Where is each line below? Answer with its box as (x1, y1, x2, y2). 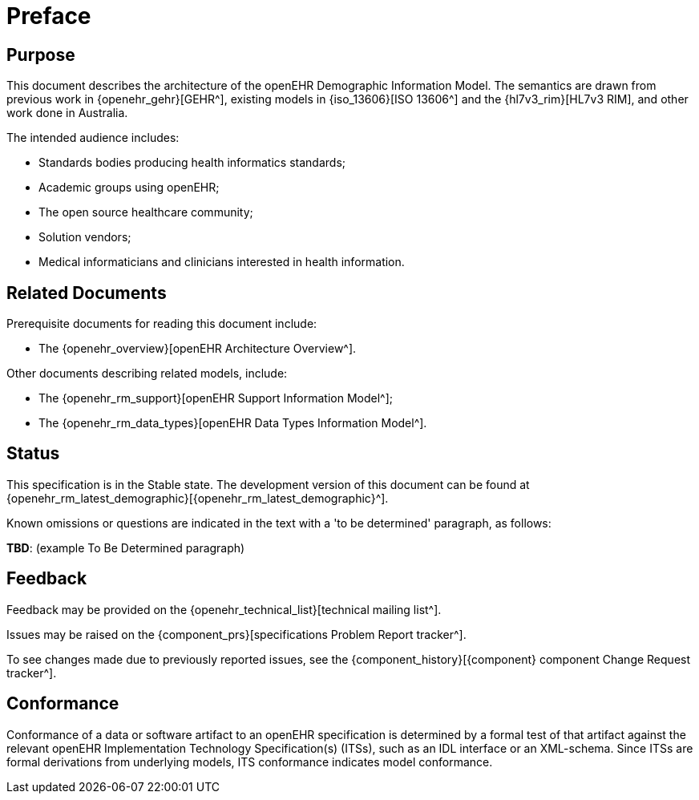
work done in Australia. (6, 106, 128, 120)
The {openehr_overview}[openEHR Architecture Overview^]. (38, 341, 357, 356)
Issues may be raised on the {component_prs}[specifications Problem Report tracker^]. (6, 627, 467, 641)
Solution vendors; (38, 230, 131, 244)
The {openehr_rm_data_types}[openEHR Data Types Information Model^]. (38, 416, 427, 430)
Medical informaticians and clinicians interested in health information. (38, 255, 405, 269)
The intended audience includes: (6, 131, 180, 145)
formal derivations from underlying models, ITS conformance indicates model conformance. (6, 754, 493, 769)
